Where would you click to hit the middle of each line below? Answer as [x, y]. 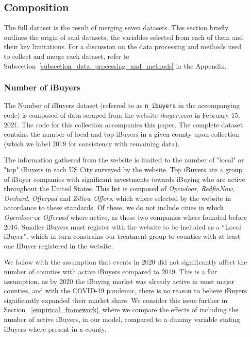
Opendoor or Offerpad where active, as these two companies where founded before [125, 217]
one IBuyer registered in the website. [59, 245]
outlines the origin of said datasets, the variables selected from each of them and [124, 37]
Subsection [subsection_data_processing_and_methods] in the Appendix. [115, 65]
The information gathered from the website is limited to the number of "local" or [124, 160]
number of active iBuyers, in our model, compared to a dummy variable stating [122, 319]
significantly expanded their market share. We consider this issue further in [116, 300]
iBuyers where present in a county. [55, 328]
